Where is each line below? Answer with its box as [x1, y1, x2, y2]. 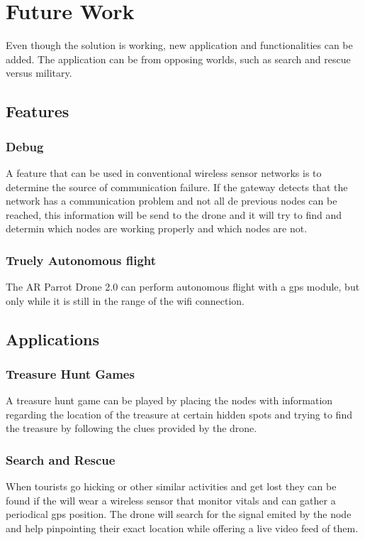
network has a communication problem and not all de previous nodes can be [6, 193, 337, 208]
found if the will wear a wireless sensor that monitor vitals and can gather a [6, 492, 336, 507]
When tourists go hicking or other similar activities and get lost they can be [6, 479, 337, 494]
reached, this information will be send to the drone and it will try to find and [6, 207, 342, 222]
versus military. [6, 65, 72, 80]
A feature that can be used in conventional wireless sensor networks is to [6, 165, 322, 180]
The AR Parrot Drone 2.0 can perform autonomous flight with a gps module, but [6, 279, 360, 294]
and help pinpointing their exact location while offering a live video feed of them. [6, 521, 359, 536]
